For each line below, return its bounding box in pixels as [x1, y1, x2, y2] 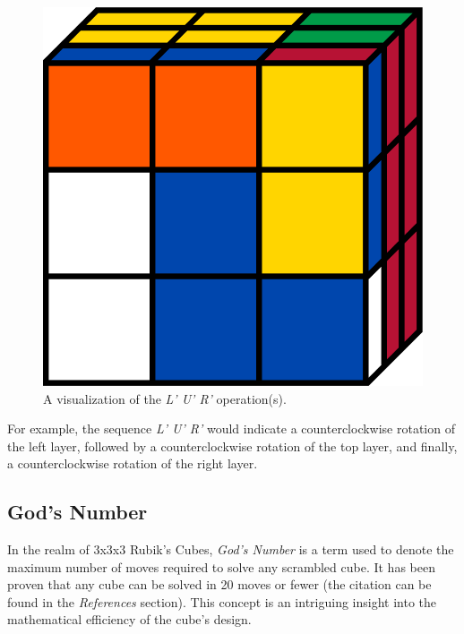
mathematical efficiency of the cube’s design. [7, 610, 252, 629]
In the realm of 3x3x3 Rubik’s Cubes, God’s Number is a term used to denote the [7, 540, 454, 559]
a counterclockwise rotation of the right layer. [7, 454, 258, 473]
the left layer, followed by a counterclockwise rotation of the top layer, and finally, [7, 436, 458, 455]
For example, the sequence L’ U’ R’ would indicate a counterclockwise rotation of [7, 419, 455, 438]
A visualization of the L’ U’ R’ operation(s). [43, 389, 287, 407]
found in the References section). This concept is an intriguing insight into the [7, 592, 437, 611]
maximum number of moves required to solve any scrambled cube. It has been [7, 557, 435, 576]
